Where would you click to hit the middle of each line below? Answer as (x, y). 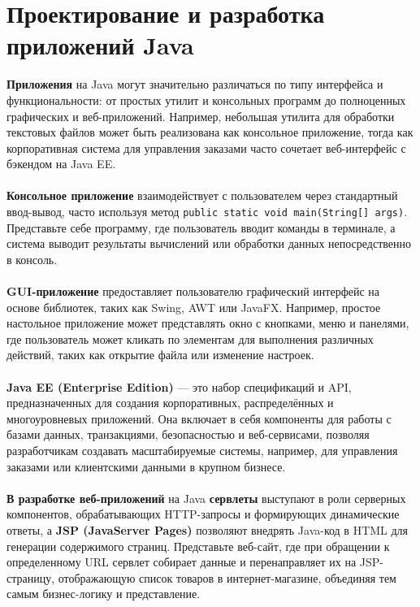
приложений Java (100, 45)
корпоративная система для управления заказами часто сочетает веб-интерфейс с (206, 147)
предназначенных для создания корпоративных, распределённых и (170, 403)
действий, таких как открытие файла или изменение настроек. (160, 355)
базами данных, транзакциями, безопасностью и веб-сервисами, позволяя (188, 434)
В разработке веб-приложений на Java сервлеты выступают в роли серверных (206, 498)
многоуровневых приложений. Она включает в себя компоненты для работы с (199, 418)
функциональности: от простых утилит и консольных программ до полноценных (206, 100)
